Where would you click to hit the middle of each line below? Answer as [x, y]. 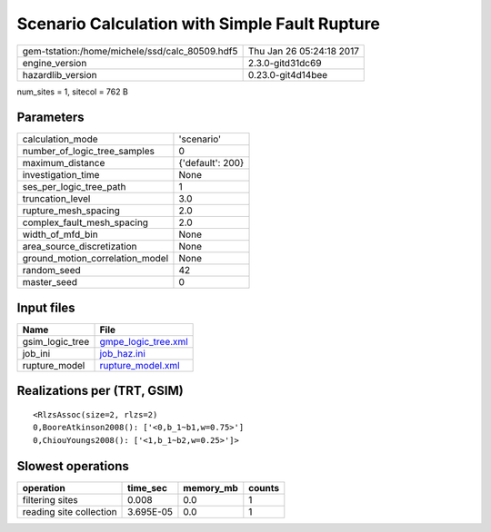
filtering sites [50, 499]
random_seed [51, 271]
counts [264, 488]
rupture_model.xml [140, 365]
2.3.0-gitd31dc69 [285, 63]
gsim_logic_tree [56, 341]
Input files [46, 307]
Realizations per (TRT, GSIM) [100, 391]
